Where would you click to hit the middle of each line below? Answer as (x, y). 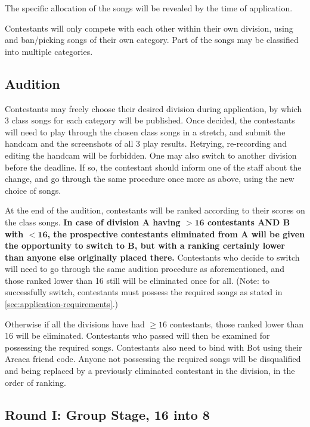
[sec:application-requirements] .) (62, 304)
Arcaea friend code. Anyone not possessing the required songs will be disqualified (153, 359)
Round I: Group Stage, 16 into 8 (107, 414)
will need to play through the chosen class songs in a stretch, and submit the (145, 131)
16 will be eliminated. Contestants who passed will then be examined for (137, 335)
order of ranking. (35, 382)
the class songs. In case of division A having (93, 222)
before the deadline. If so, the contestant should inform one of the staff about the (153, 167)
